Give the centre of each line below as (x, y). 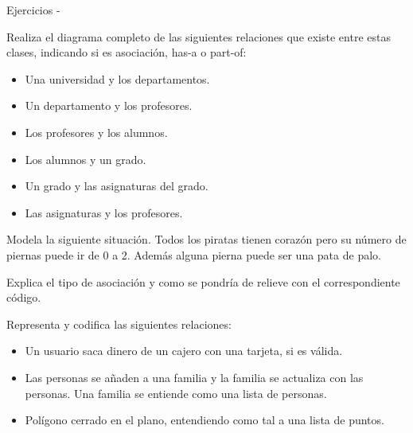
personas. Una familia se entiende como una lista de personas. (176, 393)
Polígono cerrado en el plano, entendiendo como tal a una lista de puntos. (205, 420)
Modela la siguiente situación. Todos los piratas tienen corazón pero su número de (206, 239)
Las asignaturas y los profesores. (104, 212)
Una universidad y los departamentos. (117, 78)
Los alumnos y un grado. (86, 159)
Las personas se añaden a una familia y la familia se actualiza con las (194, 377)
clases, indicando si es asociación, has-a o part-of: (127, 52)
